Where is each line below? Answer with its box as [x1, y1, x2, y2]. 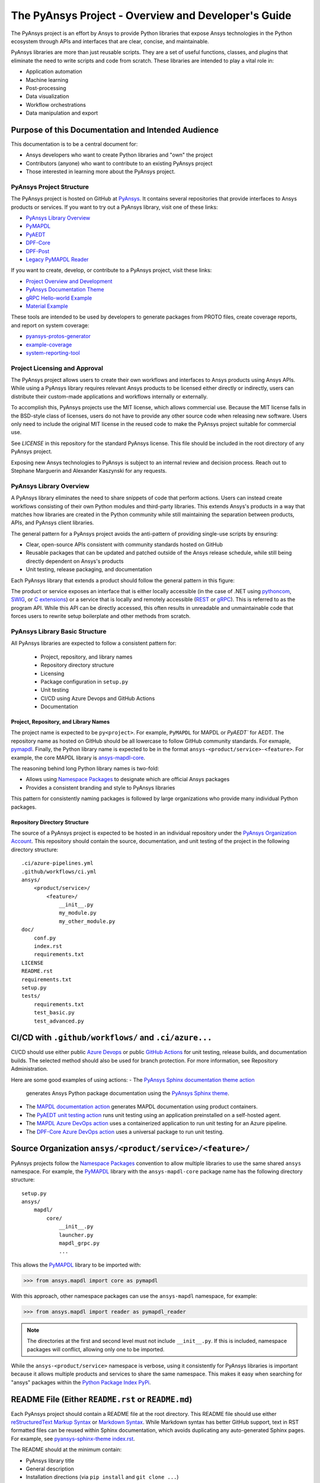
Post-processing [25, 84, 66, 91]
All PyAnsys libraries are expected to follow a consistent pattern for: [11, 639, 177, 647]
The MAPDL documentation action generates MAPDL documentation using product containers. [25, 1103, 258, 1110]
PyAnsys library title [25, 1457, 75, 1464]
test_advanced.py [33, 1017, 84, 1024]
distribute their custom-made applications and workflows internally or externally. [11, 393, 208, 400]
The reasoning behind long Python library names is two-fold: [11, 765, 159, 772]
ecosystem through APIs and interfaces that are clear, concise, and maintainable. [11, 37, 210, 44]
